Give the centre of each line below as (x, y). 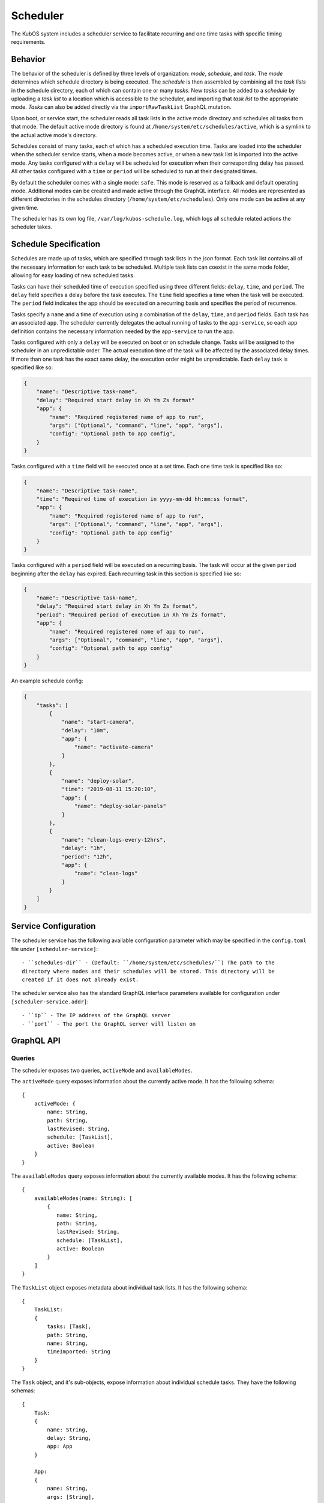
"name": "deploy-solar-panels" (120, 806)
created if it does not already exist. (80, 979)
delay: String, (69, 1438)
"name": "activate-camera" (114, 747)
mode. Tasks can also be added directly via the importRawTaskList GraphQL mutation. (121, 107)
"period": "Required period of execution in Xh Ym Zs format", (131, 614)
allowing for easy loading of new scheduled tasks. (73, 275)
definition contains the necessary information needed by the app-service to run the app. (123, 331)
